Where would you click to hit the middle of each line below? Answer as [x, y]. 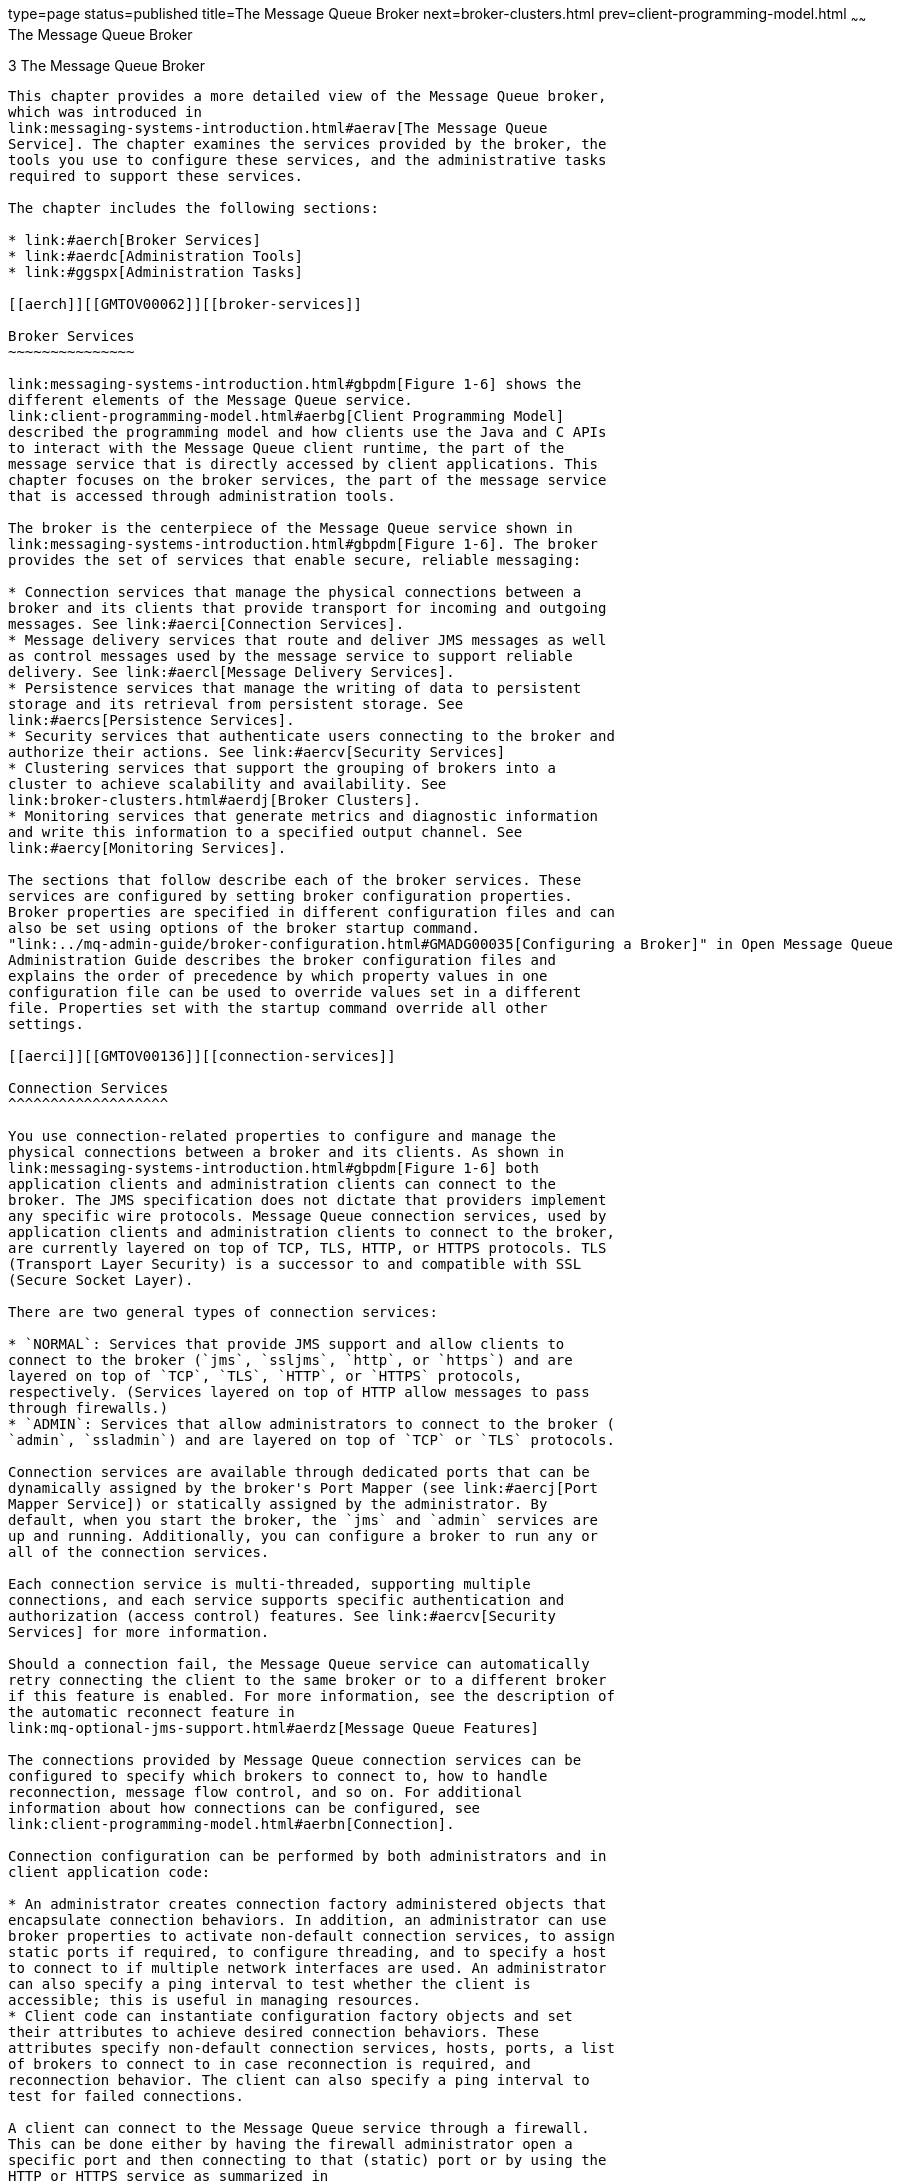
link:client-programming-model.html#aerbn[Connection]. [231, 1823]
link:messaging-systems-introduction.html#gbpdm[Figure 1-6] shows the [295, 383]
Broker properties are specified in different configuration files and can [311, 911]
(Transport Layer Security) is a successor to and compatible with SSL [295, 1263]
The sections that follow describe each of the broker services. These [295, 879]
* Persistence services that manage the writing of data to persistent [295, 687]
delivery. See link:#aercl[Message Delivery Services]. [231, 671]
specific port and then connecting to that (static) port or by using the [307, 2159]
